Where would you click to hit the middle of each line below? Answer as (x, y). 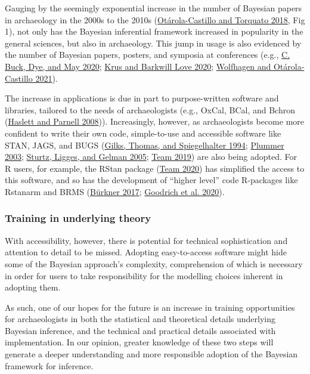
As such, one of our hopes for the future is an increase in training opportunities (150, 307)
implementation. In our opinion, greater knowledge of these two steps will (139, 342)
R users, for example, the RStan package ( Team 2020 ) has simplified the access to (155, 168)
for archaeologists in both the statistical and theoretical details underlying (140, 319)
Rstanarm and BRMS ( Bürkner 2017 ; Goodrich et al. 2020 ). (115, 191)
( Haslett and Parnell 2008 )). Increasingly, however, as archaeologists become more (155, 121)
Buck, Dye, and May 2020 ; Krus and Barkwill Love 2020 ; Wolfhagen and (138, 66)
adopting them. (33, 287)
